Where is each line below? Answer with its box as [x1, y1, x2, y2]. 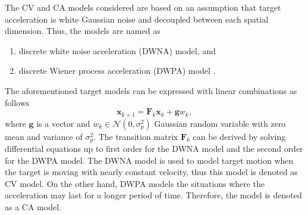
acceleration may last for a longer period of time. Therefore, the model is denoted [5, 189, 302, 201]
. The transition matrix [93, 130, 178, 142]
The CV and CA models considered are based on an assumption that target [5, 1, 281, 13]
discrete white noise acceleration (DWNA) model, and [18, 44, 216, 57]
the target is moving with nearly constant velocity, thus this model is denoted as [5, 166, 298, 178]
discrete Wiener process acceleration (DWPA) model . [18, 64, 216, 77]
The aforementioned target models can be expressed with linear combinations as [5, 84, 297, 96]
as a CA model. [5, 201, 61, 213]
